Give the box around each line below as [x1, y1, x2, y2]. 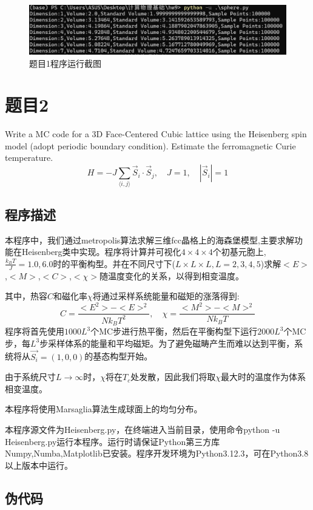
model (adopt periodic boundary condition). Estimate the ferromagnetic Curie [5, 139, 296, 152]
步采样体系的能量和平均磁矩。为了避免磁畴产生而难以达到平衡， [39, 336, 295, 349]
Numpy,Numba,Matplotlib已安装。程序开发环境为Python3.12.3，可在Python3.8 [5, 447, 309, 460]
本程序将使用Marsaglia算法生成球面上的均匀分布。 [5, 403, 203, 415]
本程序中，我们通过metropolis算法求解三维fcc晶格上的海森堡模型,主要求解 [5, 233, 294, 246]
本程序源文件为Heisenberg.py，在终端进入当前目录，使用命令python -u [5, 423, 280, 435]
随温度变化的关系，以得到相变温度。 [99, 269, 244, 282]
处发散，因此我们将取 [130, 370, 216, 383]
